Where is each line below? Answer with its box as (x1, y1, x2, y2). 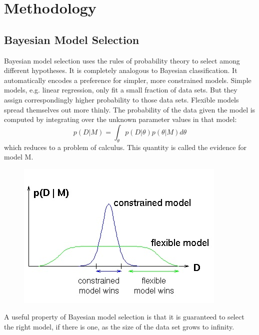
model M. (4, 151, 33, 162)
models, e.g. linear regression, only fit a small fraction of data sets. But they (4, 84, 237, 95)
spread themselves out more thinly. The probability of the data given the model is (4, 104, 255, 114)
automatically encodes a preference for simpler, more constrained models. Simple (4, 74, 251, 85)
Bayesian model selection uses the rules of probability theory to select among (4, 55, 240, 65)
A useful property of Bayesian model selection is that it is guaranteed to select (4, 311, 244, 322)
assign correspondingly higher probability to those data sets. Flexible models (4, 94, 239, 104)
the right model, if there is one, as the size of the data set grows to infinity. (4, 321, 234, 331)
